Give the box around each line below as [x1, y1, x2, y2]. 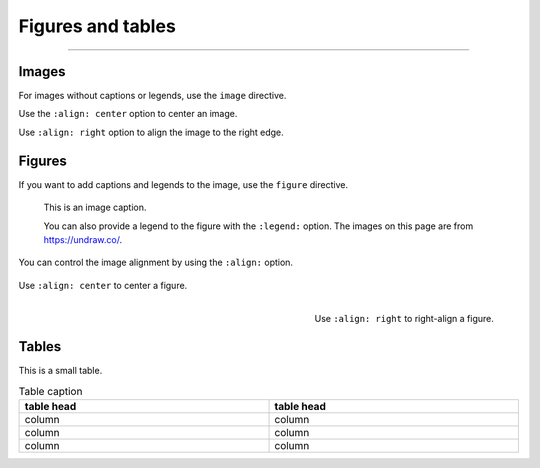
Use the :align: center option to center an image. [18, 108, 238, 120]
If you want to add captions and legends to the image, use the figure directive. [18, 178, 349, 190]
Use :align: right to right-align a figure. [314, 312, 494, 324]
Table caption [18, 384, 83, 398]
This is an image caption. [43, 201, 147, 214]
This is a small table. [18, 365, 103, 377]
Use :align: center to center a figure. [18, 279, 188, 291]
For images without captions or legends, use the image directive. [18, 90, 287, 102]
